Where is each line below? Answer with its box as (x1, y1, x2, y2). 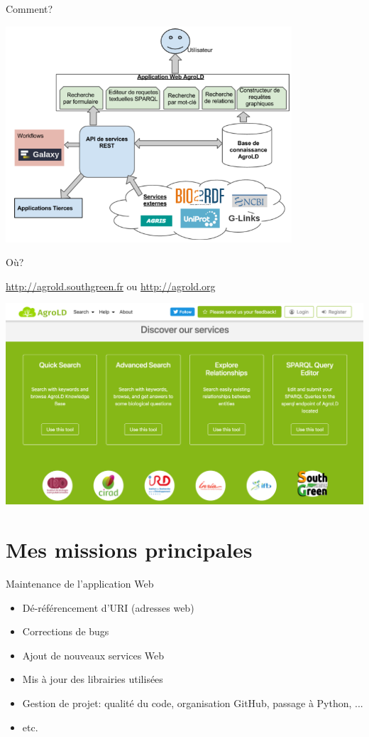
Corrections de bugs (22, 624, 109, 639)
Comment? (6, 1, 53, 16)
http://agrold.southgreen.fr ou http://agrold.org (6, 278, 216, 293)
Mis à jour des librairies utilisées (22, 672, 163, 686)
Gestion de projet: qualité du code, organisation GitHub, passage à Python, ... (22, 696, 363, 711)
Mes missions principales (6, 535, 253, 564)
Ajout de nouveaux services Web (22, 647, 165, 662)
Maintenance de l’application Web (6, 576, 154, 591)
